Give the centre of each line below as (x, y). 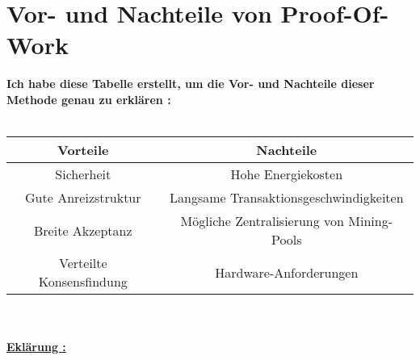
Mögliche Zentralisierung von (262, 221)
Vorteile (83, 150)
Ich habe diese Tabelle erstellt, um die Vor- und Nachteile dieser (191, 84)
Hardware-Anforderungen (287, 272)
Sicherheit (83, 174)
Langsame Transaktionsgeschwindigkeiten (287, 198)
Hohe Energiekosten (287, 174)
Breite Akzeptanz (83, 230)
